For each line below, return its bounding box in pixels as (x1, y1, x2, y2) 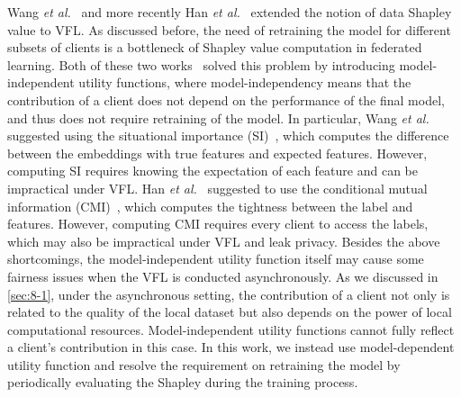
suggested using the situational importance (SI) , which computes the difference (7, 126, 449, 145)
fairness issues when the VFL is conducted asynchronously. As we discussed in (7, 266, 438, 285)
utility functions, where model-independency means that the (78, 73, 411, 92)
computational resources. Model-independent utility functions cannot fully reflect (7, 320, 455, 338)
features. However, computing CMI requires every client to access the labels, (7, 214, 429, 233)
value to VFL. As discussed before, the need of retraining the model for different (7, 20, 451, 39)
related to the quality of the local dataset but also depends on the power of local (7, 302, 452, 321)
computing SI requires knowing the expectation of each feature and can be (7, 161, 418, 180)
